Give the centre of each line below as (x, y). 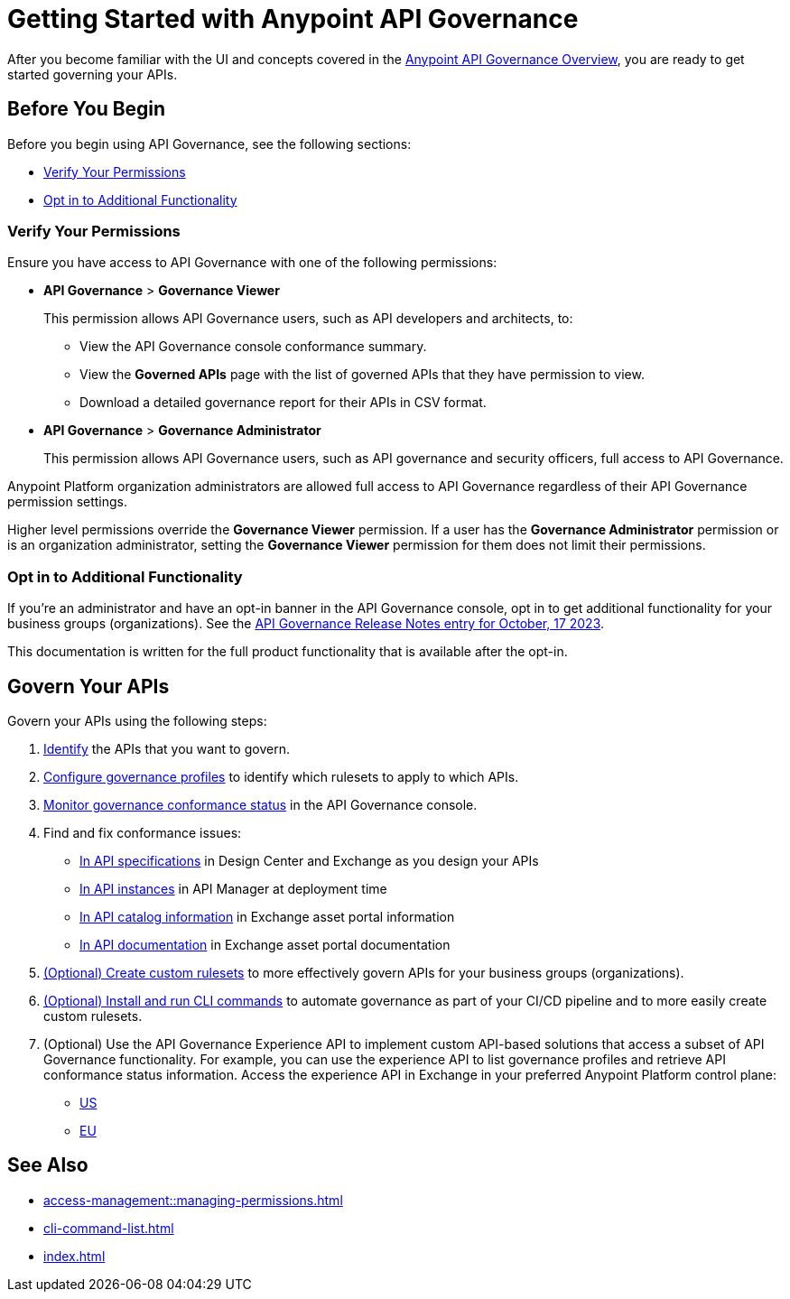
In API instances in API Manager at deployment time (233, 888)
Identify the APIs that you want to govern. (167, 748)
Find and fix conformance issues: (143, 832)
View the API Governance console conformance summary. (253, 347)
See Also (48, 1165)
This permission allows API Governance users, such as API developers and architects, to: (308, 319)
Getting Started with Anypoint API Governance (293, 19)
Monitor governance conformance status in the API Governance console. (260, 804)
